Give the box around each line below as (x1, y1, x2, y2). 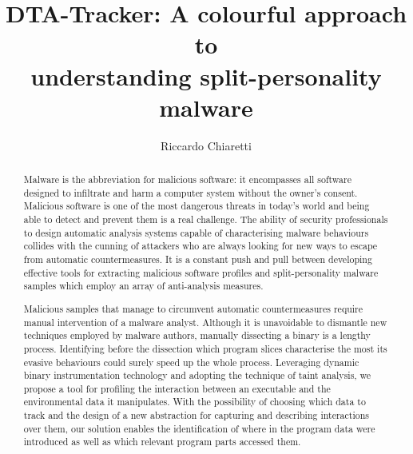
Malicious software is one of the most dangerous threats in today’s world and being (23, 199, 370, 213)
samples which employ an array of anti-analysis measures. (23, 279, 264, 293)
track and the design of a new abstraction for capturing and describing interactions (23, 408, 369, 422)
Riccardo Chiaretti (161, 137, 252, 153)
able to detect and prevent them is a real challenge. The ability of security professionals (23, 213, 388, 226)
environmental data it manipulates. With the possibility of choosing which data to (23, 395, 366, 408)
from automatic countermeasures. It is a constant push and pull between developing (23, 253, 372, 266)
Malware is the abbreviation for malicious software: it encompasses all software (23, 173, 351, 186)
